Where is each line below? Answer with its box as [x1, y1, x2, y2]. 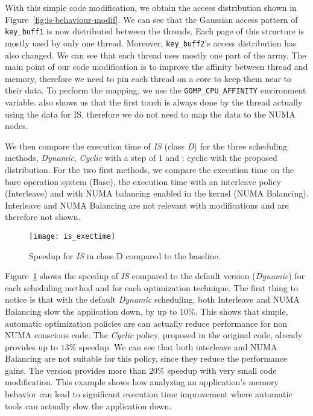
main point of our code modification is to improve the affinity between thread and [5, 60, 308, 73]
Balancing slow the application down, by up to [5, 304, 177, 317]
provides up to [5, 340, 58, 353]
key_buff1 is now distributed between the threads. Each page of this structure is [5, 25, 305, 37]
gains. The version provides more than [5, 364, 147, 376]
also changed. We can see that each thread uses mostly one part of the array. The [5, 48, 306, 61]
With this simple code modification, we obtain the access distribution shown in [5, 1, 297, 13]
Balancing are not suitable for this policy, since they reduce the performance [5, 352, 288, 365]
